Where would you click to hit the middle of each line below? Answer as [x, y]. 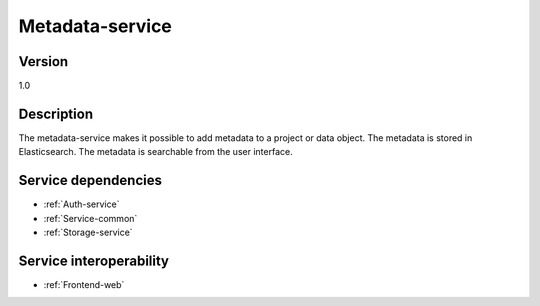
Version [43, 61]
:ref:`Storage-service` [88, 232]
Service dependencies [90, 180]
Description [56, 113]
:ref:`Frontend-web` [84, 284]
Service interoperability [94, 260]
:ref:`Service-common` [90, 218]
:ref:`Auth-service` [81, 204]
